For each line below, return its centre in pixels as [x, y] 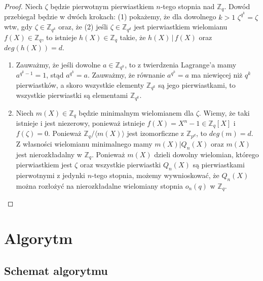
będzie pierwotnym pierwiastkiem [102, 6]
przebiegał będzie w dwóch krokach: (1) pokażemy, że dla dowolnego [110, 16]
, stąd [55, 75]
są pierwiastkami [219, 165]
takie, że [133, 37]
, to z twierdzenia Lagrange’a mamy [181, 64]
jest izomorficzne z [156, 133]
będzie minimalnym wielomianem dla [136, 112]
